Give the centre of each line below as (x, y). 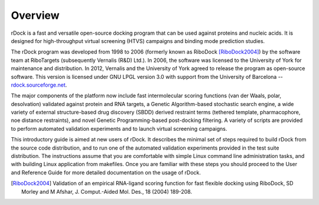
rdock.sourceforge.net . (39, 85)
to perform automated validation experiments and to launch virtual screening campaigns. (119, 128)
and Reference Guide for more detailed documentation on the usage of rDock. (106, 172)
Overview (35, 15)
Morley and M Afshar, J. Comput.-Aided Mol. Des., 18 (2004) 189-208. (107, 191)
